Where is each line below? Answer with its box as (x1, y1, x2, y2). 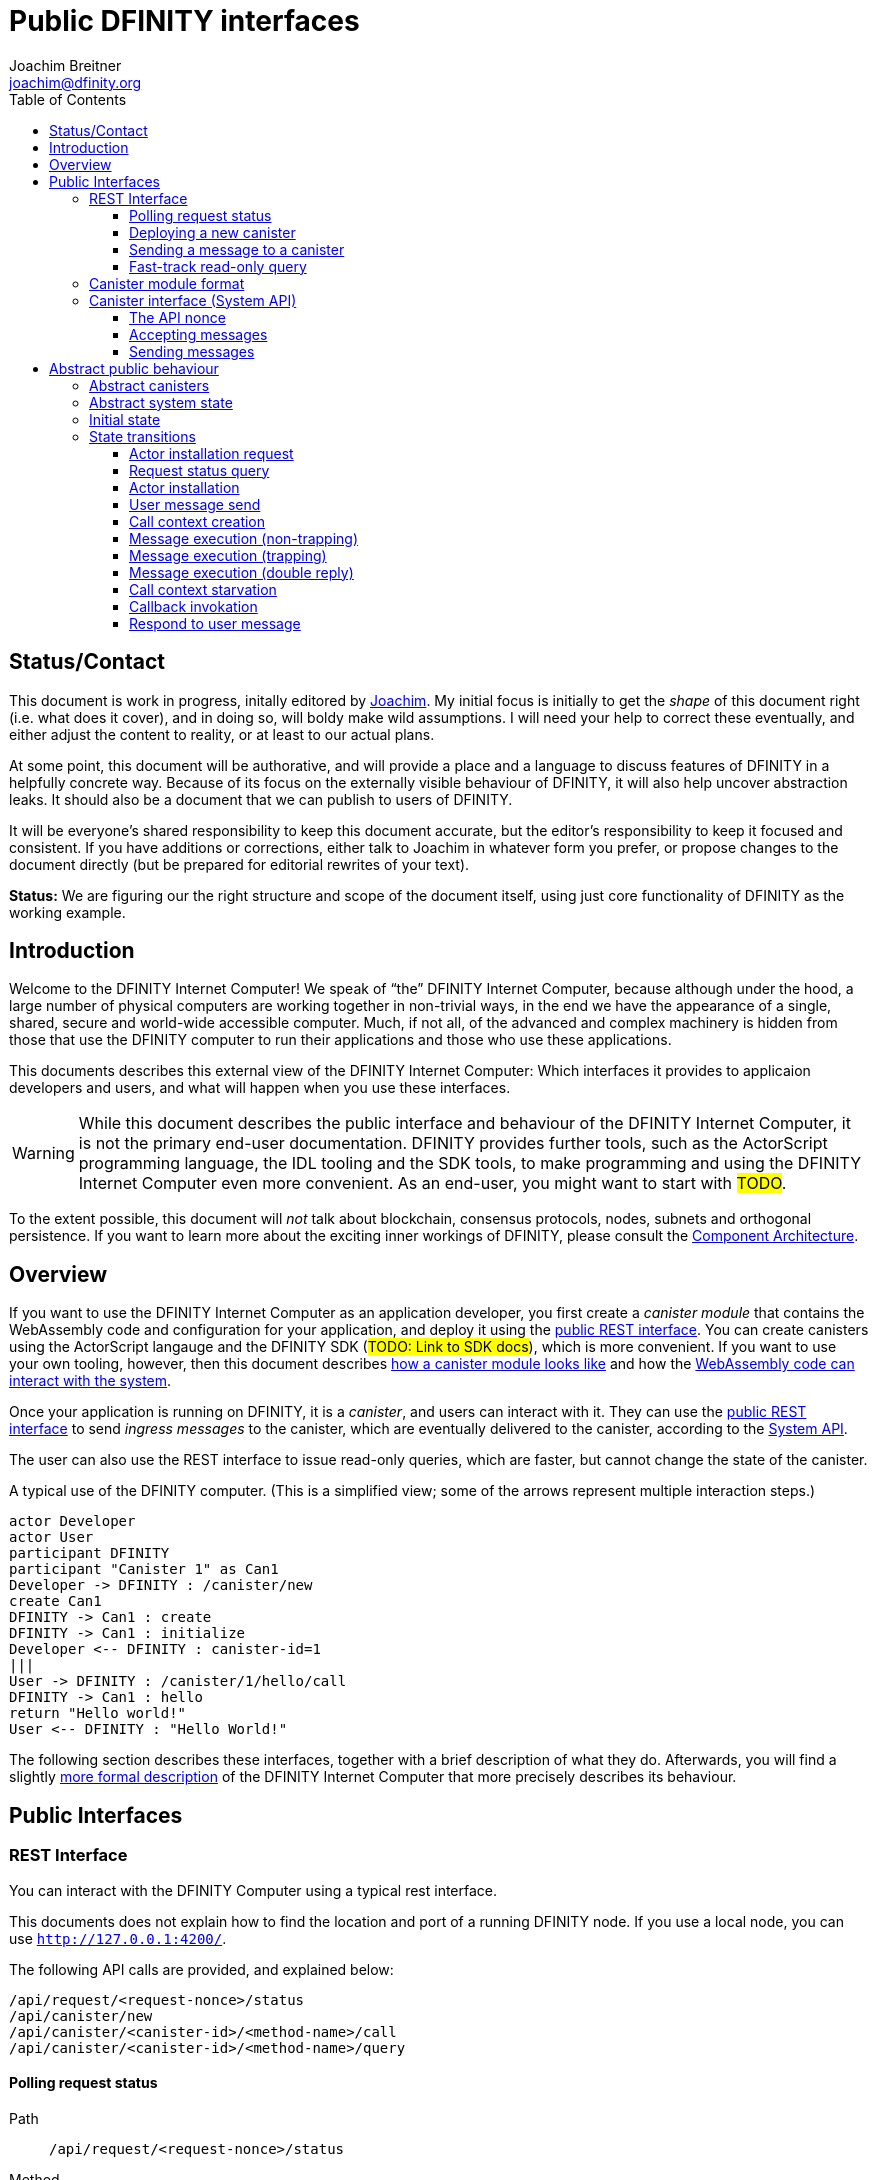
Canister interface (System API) (89, 291, 297, 309)
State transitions (89, 427, 196, 445)
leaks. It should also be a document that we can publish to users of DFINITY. (9, 790, 513, 808)
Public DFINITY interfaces (9, 4, 360, 38)
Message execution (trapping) (129, 546, 327, 564)
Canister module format (89, 274, 245, 292)
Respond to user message (129, 614, 301, 632)
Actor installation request (129, 444, 294, 462)
